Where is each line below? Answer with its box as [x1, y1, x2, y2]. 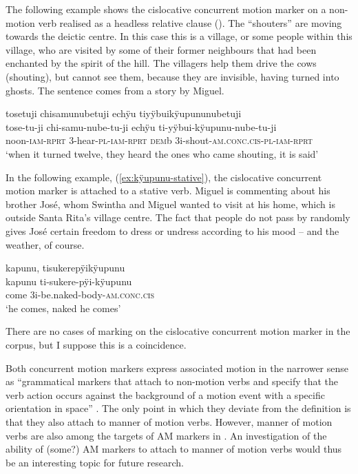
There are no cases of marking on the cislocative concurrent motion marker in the [6, 324, 350, 338]
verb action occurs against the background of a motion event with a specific [6, 387, 325, 402]
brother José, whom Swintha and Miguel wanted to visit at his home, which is [6, 196, 335, 211]
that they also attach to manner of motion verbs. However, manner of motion [6, 415, 333, 429]
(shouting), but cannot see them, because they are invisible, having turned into [6, 69, 339, 83]
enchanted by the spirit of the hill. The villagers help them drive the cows [6, 56, 317, 70]
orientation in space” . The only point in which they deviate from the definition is [6, 401, 351, 415]
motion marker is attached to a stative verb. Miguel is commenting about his [6, 183, 330, 198]
